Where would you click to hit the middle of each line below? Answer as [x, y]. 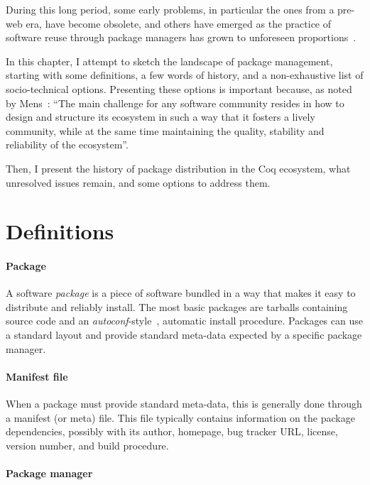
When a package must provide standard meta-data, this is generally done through [184, 404]
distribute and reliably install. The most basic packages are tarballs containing [177, 306]
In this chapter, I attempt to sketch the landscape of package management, [169, 61]
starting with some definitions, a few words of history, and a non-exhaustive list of [185, 75]
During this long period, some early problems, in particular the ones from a [170, 9]
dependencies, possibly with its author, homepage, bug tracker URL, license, [172, 431]
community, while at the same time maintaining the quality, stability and [165, 130]
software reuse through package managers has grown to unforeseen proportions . [181, 37]
